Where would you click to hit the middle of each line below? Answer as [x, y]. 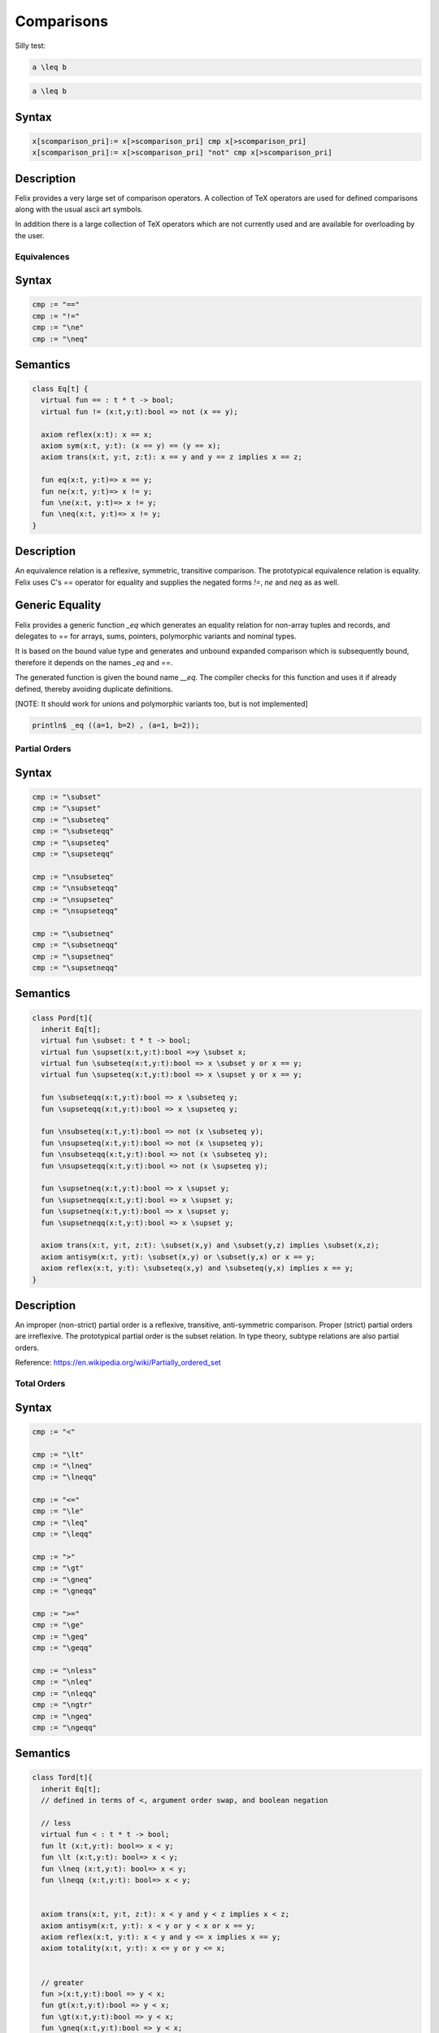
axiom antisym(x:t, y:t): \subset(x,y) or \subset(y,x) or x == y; [178, 1257]
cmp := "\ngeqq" [65, 1727]
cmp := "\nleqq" [65, 1693]
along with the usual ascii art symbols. [79, 209]
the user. [30, 235]
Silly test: [30, 46]
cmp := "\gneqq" [65, 1591]
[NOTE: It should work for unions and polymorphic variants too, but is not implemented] [161, 703]
